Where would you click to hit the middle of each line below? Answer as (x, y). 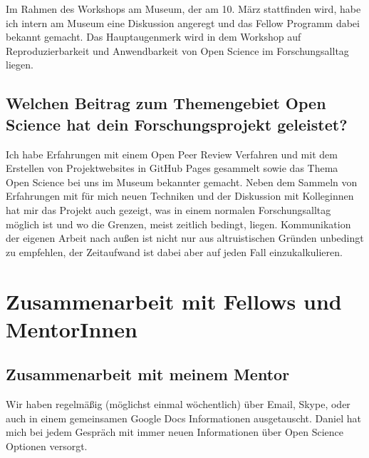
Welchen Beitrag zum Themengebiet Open (166, 103)
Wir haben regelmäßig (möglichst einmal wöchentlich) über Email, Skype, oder (178, 404)
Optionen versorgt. (47, 446)
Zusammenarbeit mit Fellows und (174, 301)
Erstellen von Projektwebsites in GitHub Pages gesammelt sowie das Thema (172, 168)
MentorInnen (72, 329)
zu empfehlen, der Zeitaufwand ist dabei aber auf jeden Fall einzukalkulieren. (174, 251)
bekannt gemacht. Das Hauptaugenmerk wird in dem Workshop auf (154, 37)
